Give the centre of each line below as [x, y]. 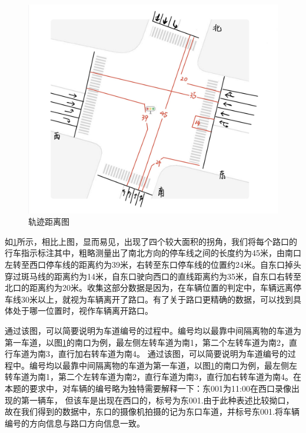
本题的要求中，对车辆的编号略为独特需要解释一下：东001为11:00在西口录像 [148, 388]
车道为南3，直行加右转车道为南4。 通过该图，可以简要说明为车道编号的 [150, 354]
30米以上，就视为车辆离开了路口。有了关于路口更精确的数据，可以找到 [157, 299]
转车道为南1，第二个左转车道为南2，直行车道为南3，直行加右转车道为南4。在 [153, 377]
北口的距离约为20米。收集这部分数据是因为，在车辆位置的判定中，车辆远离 [149, 288]
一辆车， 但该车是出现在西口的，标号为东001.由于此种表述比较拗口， [162, 400]
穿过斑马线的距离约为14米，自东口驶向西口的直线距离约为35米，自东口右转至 [153, 276]
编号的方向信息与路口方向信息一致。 [75, 423]
